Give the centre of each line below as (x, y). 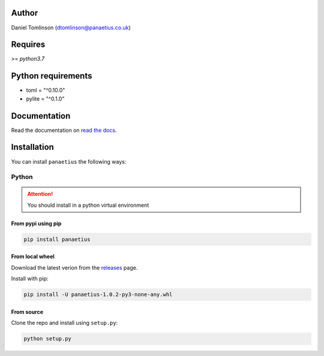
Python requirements (52, 76)
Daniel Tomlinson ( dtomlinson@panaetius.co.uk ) (71, 28)
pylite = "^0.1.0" (45, 98)
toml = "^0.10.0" (46, 90)
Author (25, 13)
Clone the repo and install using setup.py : (64, 323)
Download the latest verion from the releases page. (74, 267)
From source (27, 312)
